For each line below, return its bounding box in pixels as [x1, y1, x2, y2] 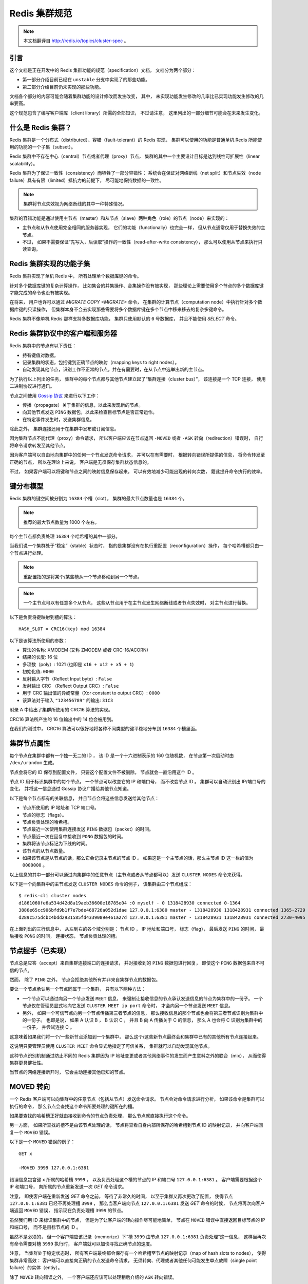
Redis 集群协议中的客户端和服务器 [9, 329, 118, 338]
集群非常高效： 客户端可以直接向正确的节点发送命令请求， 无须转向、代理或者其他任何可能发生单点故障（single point [9, 1257, 257, 1263]
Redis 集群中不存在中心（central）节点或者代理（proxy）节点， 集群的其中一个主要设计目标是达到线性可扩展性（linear [9, 153, 260, 159]
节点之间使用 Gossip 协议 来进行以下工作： [9, 392, 100, 399]
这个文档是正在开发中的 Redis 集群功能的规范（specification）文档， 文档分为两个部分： [9, 67, 196, 73]
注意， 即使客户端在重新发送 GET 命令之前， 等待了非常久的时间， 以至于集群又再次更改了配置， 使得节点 [9, 1193, 233, 1199]
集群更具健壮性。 [9, 1060, 46, 1066]
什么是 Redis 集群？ [9, 123, 72, 132]
